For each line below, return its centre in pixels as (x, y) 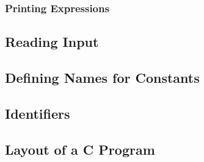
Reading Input (52, 42)
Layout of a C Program (80, 149)
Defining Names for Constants (102, 78)
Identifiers (38, 113)
